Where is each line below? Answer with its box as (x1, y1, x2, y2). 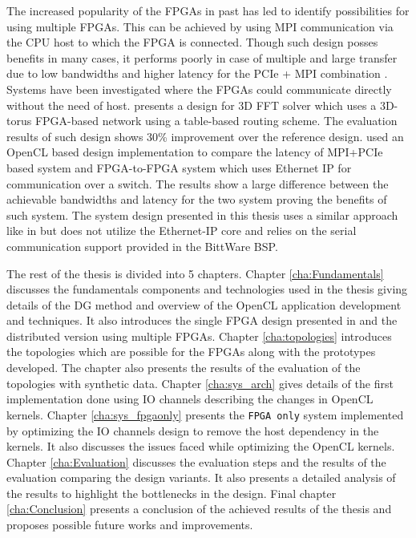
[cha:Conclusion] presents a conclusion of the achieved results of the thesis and (6, 500, 392, 517)
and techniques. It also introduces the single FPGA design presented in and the (6, 312, 398, 329)
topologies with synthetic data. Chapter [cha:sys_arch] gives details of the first (6, 374, 394, 391)
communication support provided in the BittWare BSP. (6, 237, 278, 254)
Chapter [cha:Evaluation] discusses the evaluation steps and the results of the (6, 453, 386, 470)
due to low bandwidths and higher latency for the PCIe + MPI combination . (6, 65, 388, 82)
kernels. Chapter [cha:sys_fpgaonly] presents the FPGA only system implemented (6, 406, 404, 423)
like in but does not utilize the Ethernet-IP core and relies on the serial (6, 222, 357, 239)
